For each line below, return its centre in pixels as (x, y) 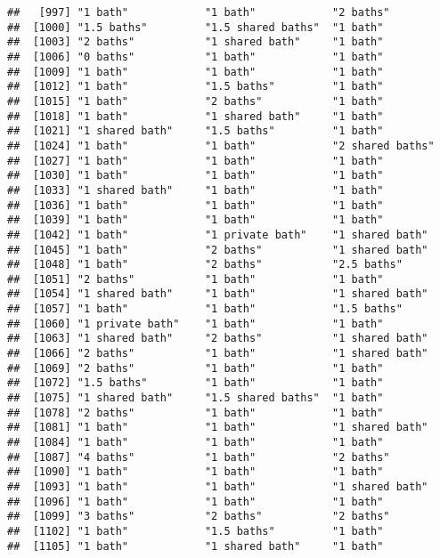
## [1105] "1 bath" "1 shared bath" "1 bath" (196, 546)
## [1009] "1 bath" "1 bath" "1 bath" (196, 72)
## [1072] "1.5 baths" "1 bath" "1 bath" (196, 383)
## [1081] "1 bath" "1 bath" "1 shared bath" (218, 428)
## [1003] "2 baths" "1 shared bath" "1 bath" (196, 42)
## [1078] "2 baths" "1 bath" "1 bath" (196, 412)
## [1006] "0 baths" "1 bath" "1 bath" (196, 57)
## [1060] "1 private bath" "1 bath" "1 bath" (196, 323)
